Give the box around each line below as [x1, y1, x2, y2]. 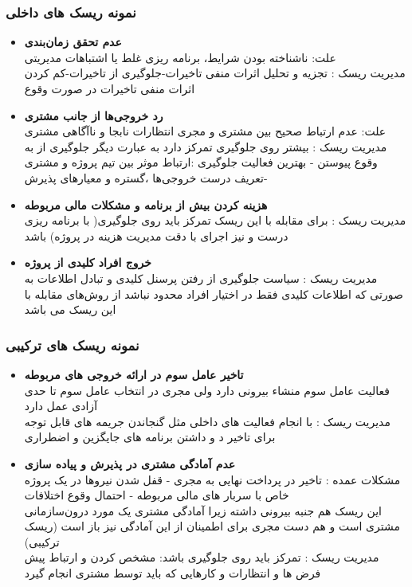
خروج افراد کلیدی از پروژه [24, 254, 151, 271]
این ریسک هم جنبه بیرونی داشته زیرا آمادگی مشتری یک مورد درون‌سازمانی [24, 502, 382, 519]
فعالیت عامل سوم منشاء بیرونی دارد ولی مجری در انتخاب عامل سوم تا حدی [24, 382, 390, 398]
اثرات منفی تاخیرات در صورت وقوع [24, 80, 195, 96]
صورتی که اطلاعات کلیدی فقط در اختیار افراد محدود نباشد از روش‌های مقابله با [24, 285, 403, 302]
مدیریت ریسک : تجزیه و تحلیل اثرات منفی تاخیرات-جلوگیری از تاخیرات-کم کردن [24, 65, 406, 81]
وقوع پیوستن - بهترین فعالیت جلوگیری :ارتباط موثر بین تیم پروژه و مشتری [24, 154, 378, 170]
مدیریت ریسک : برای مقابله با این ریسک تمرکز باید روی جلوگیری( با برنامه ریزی [24, 212, 406, 229]
